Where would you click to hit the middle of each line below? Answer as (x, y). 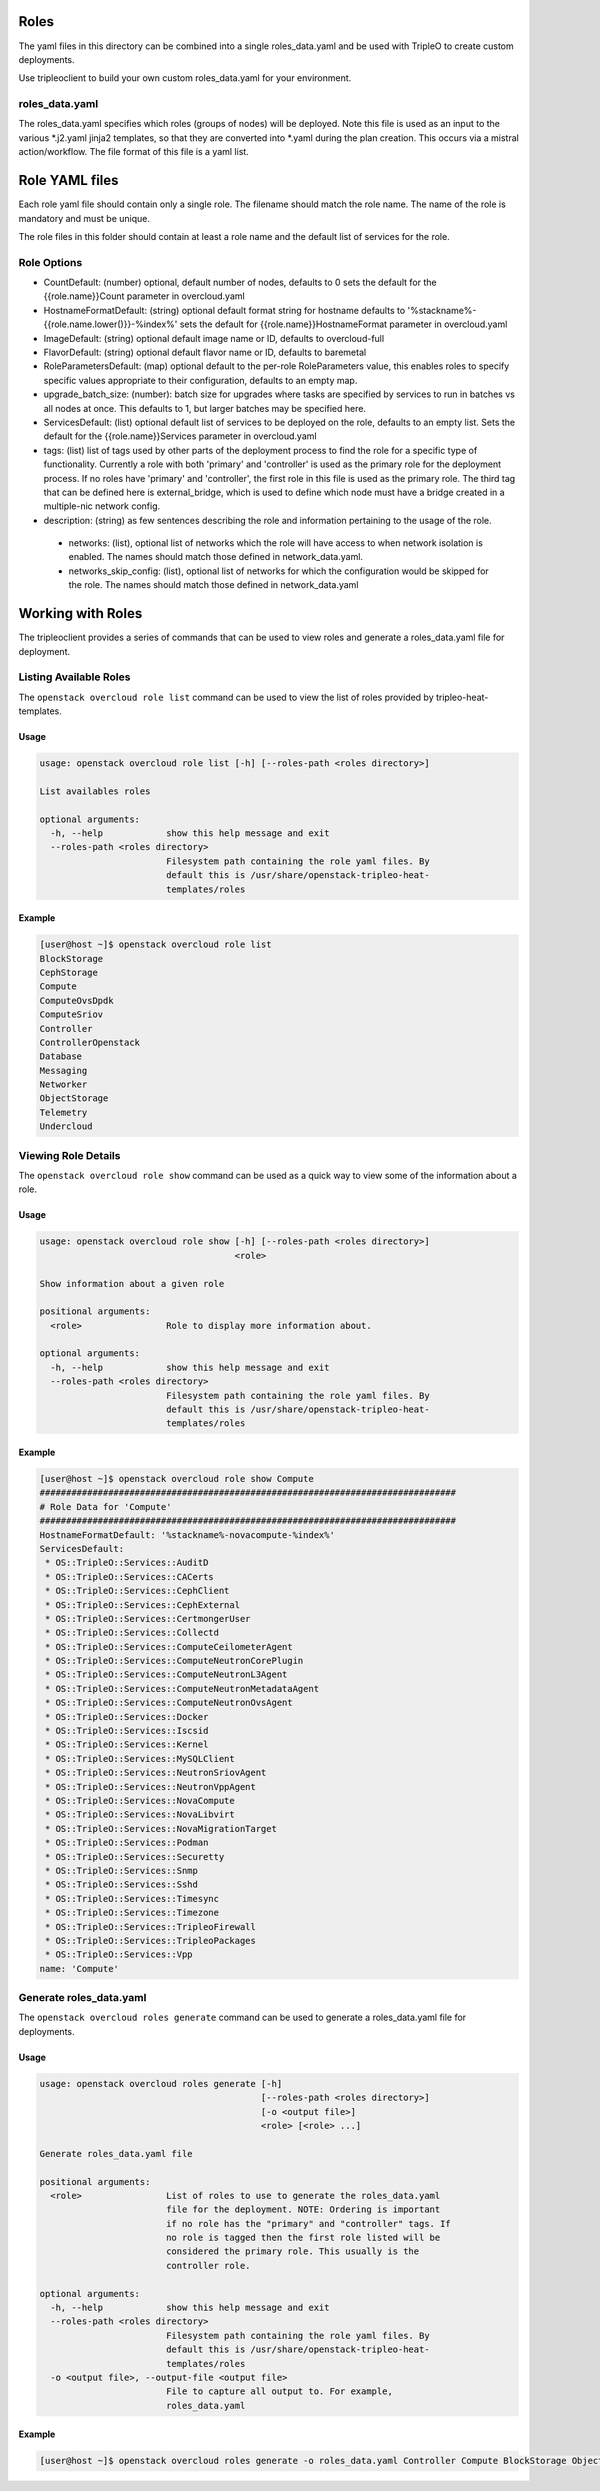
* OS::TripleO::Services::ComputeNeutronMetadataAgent (182, 1688)
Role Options (50, 262)
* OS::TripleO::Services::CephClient (137, 1591)
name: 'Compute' (79, 1968)
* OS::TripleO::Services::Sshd (122, 1884)
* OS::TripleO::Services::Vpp (119, 1954)
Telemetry (63, 1112)
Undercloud (66, 1126)
